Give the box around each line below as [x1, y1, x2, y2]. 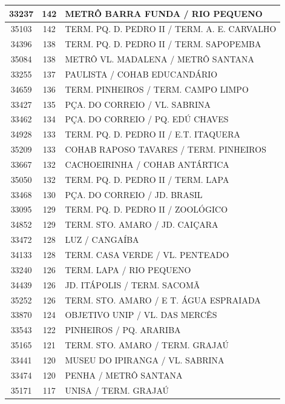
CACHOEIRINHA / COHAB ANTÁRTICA [65, 157, 229, 170]
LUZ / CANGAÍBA [65, 233, 139, 246]
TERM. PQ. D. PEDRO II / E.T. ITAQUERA [65, 128, 240, 141]
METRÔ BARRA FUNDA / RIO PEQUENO [65, 7, 263, 19]
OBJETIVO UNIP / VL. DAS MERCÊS [65, 308, 217, 321]
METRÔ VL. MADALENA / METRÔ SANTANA [65, 53, 255, 65]
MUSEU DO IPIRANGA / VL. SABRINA [65, 353, 224, 366]
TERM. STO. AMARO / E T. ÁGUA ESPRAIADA [65, 293, 261, 306]
